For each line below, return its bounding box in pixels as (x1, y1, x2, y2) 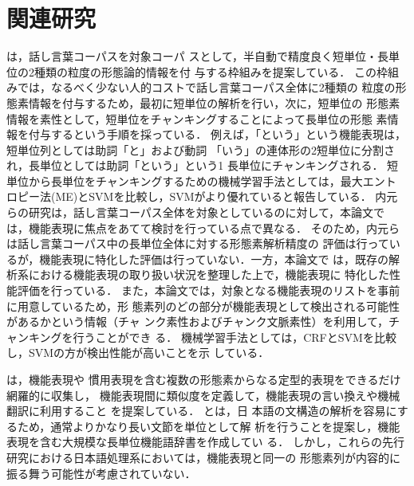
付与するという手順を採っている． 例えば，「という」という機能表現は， (28, 126, 406, 143)
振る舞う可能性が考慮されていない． (6, 464, 196, 481)
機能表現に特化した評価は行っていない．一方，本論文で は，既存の (39, 250, 389, 267)
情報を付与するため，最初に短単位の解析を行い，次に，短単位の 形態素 (28, 94, 400, 111)
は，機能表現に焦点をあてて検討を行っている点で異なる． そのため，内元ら (6, 219, 400, 236)
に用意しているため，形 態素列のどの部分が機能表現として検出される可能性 (6, 297, 400, 314)
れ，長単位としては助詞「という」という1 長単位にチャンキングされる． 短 (6, 157, 399, 174)
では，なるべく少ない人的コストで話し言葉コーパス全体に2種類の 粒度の (17, 79, 396, 96)
